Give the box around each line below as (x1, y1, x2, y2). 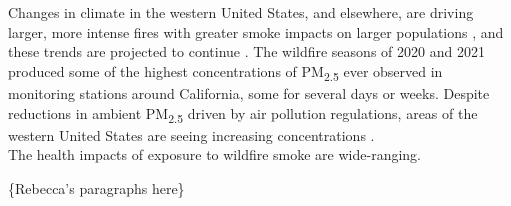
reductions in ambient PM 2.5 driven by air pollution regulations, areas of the (8, 102, 478, 126)
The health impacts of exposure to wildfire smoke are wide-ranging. (8, 144, 421, 165)
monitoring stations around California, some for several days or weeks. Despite (8, 82, 490, 103)
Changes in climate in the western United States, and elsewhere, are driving (8, 2, 474, 22)
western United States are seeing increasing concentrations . (8, 124, 375, 145)
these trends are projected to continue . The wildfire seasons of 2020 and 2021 (8, 41, 485, 62)
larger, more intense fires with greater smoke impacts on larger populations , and (8, 21, 504, 42)
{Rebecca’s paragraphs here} (8, 177, 185, 198)
